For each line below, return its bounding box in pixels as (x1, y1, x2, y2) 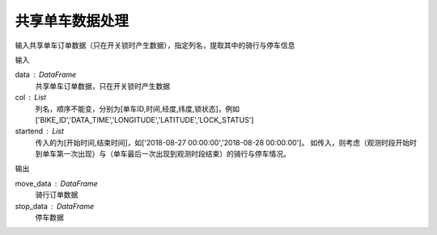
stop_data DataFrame (15, 201, 95, 211)
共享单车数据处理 (15, 12, 129, 30)
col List (15, 93, 47, 103)
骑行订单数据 (35, 190, 78, 199)
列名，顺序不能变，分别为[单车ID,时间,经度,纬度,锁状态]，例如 (35, 103, 240, 113)
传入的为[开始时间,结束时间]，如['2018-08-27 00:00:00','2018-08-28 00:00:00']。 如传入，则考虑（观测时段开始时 (35, 137, 417, 147)
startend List (15, 126, 65, 136)
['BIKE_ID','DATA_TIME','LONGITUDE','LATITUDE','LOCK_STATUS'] (35, 115, 254, 124)
